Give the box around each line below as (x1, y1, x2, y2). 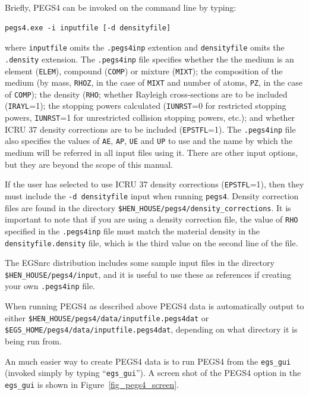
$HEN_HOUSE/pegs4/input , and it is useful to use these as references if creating (5, 268, 291, 280)
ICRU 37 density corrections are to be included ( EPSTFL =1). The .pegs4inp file (5, 123, 296, 135)
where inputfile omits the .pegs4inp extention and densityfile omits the (5, 41, 285, 54)
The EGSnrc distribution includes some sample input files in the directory (5, 256, 275, 269)
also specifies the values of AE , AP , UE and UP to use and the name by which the (5, 134, 292, 147)
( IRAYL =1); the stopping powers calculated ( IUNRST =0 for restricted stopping (5, 99, 286, 112)
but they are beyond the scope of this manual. (5, 158, 173, 170)
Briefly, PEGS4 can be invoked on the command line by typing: (5, 1, 237, 13)
